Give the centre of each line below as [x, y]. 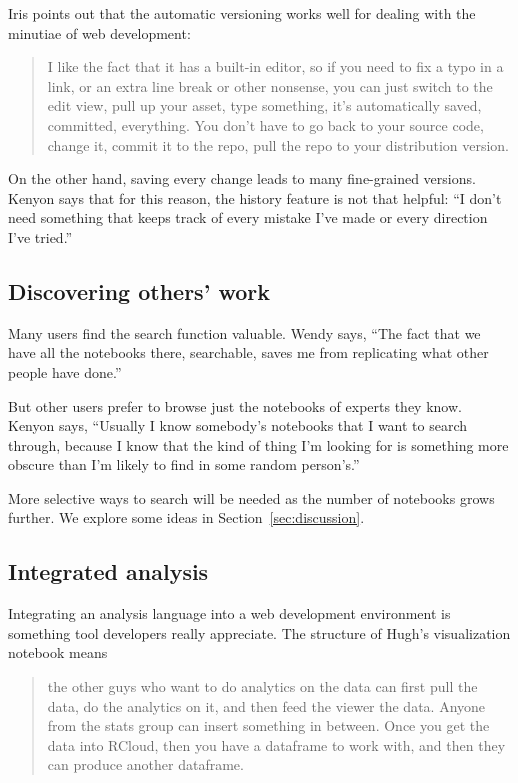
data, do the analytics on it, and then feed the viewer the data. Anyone [266, 705]
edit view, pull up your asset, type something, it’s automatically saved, [264, 105]
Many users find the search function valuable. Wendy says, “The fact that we [244, 332]
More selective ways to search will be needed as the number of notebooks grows [251, 497]
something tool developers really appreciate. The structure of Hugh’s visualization [259, 632]
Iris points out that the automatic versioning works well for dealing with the [242, 13]
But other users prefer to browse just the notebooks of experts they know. [235, 405]
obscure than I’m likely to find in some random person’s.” [184, 464]
